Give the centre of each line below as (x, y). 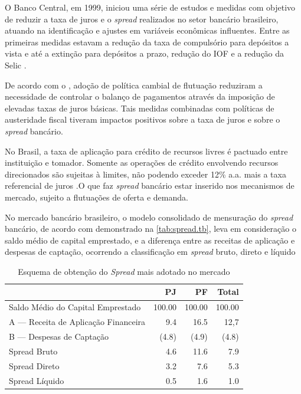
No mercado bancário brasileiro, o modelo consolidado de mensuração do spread (149, 217)
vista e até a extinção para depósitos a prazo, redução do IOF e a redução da (145, 53)
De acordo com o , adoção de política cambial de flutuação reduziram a (134, 85)
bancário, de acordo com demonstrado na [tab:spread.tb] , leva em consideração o (150, 229)
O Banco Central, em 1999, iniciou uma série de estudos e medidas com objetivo (150, 7)
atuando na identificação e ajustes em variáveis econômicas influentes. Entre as (147, 30)
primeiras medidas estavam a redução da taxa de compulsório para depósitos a (147, 42)
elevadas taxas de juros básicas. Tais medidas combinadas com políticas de (140, 108)
